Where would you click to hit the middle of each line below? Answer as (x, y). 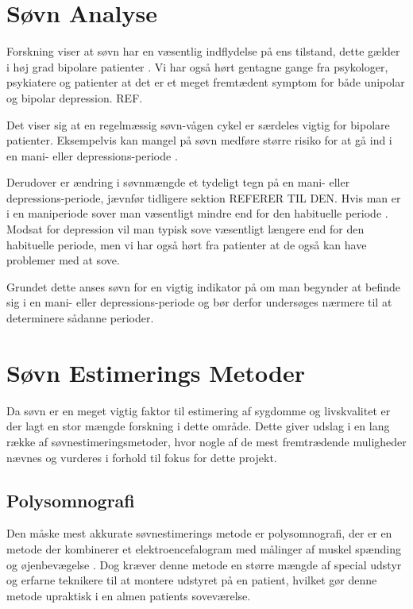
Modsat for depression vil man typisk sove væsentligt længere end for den (185, 229)
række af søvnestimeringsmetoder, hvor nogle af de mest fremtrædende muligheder (206, 441)
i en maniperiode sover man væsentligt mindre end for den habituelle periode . (197, 213)
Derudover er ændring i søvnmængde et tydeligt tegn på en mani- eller (178, 182)
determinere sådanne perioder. (80, 318)
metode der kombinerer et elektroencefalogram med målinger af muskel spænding (204, 548)
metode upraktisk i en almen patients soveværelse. (129, 595)
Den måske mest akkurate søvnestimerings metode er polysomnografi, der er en (199, 533)
